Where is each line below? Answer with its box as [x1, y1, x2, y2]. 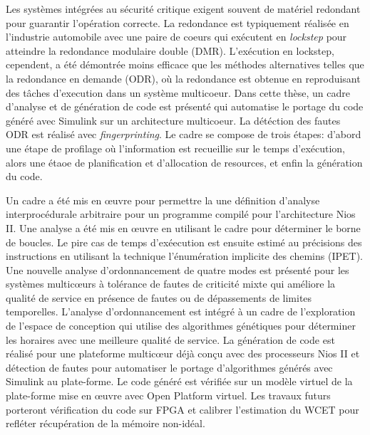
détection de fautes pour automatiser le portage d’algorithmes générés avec [6, 360, 333, 374]
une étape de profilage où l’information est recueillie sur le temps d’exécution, [6, 140, 345, 155]
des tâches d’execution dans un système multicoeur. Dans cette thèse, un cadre [6, 85, 350, 100]
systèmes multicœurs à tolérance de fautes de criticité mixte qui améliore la [6, 276, 336, 291]
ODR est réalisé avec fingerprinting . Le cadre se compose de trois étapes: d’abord [6, 127, 361, 142]
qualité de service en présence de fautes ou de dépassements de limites [6, 290, 312, 305]
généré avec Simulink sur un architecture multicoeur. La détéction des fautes [6, 112, 341, 127]
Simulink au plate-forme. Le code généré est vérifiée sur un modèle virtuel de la [6, 374, 353, 389]
